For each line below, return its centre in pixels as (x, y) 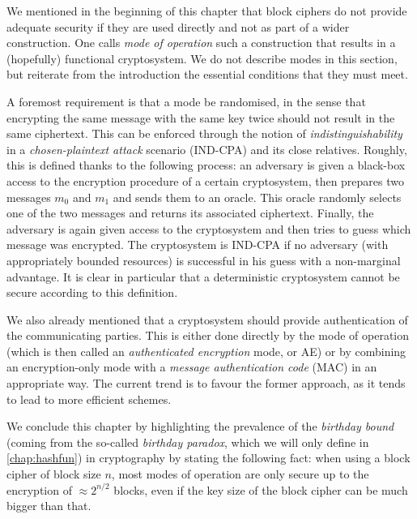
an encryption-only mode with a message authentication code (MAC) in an (192, 367)
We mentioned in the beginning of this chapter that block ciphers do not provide (207, 11)
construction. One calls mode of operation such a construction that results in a (201, 43)
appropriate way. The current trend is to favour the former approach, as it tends (206, 383)
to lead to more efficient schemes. (89, 399)
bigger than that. (49, 506)
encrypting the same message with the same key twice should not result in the (201, 117)
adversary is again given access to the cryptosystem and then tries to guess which (209, 228)
